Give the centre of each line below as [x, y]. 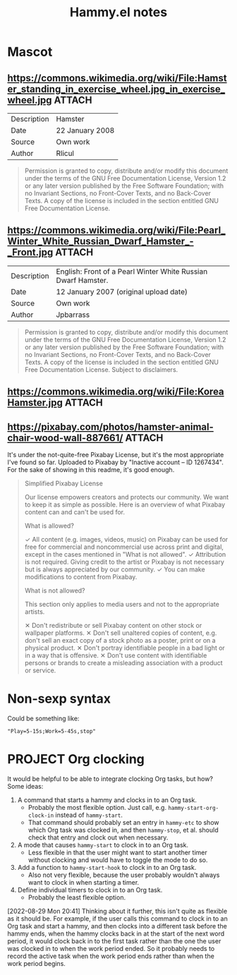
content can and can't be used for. [75, 512]
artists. [35, 612]
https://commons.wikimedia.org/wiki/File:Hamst [117, 78]
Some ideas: [25, 786]
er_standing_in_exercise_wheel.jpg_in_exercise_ [116, 89]
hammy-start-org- [194, 808]
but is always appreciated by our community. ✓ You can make [115, 569]
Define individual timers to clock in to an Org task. [90, 890]
